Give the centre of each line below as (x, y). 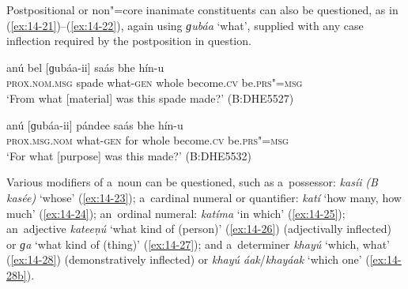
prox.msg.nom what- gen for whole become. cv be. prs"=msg (147, 140)
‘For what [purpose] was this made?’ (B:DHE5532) (129, 155)
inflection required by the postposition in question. (129, 41)
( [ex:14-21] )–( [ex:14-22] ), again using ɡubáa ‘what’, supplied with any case (185, 25)
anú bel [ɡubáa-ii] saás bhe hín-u (85, 67)
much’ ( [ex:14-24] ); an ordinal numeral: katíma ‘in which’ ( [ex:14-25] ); (176, 213)
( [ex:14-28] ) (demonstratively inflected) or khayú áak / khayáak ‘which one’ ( (188, 259)
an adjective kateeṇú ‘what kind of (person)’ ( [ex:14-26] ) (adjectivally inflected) (199, 229)
